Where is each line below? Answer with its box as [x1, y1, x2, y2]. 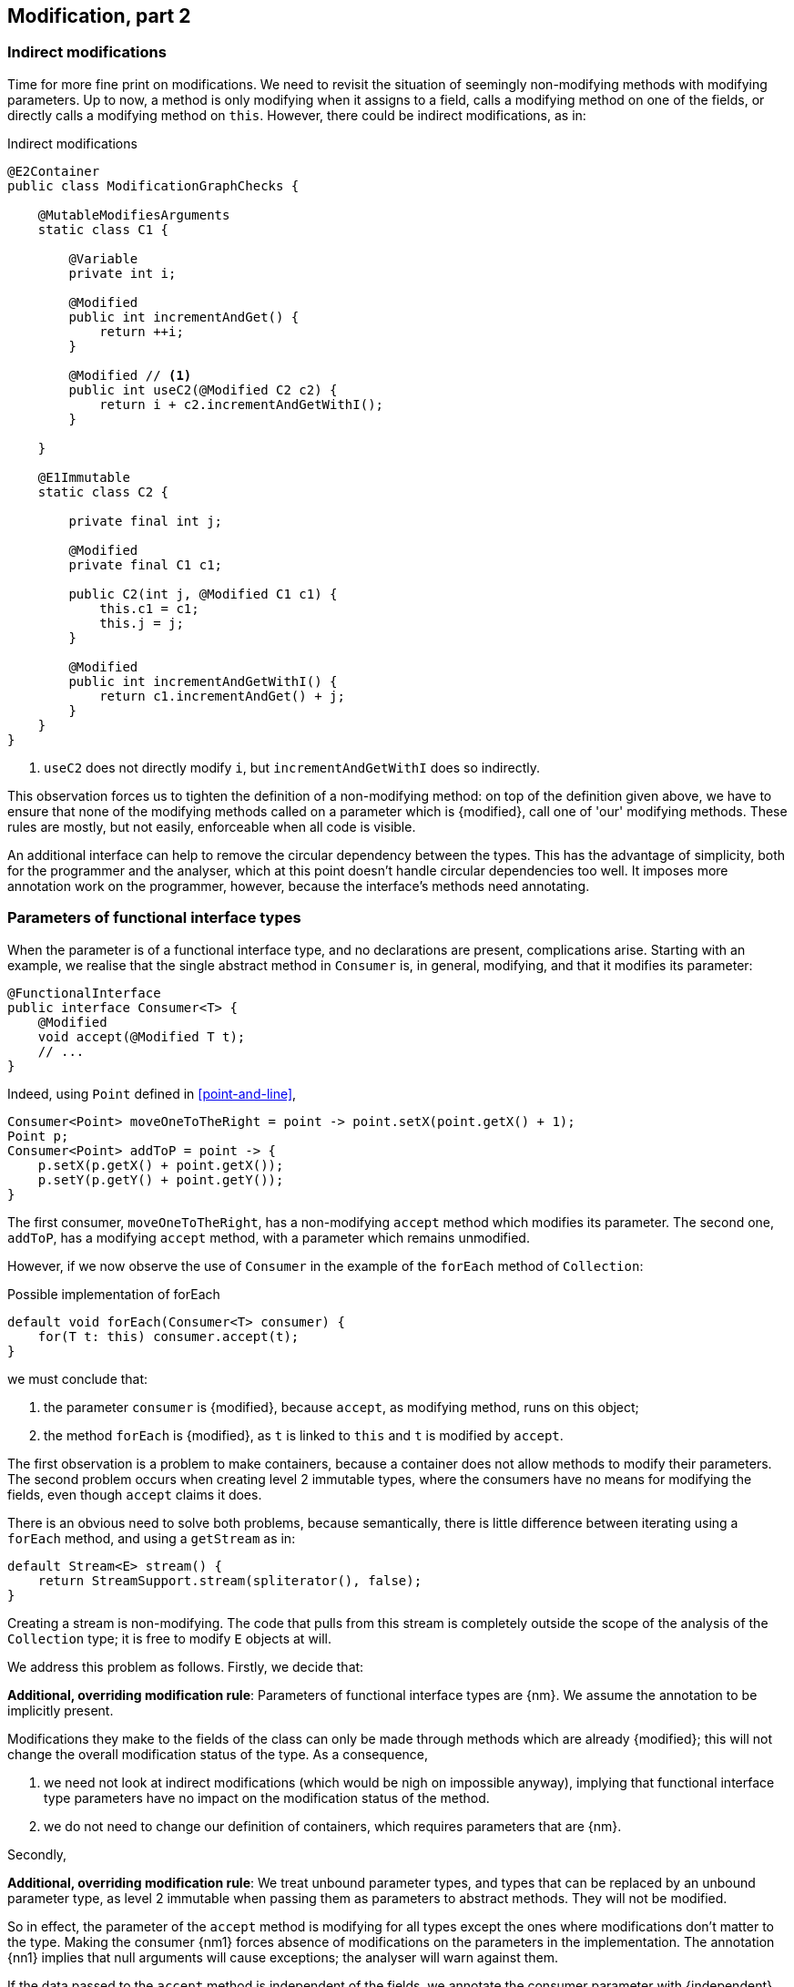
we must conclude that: [7, 1370, 148, 1387]
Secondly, [7, 1846, 67, 1862]
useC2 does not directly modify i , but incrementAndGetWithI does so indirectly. [44, 759, 540, 775]
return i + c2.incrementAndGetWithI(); [99, 396, 384, 412]
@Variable [68, 251, 138, 266]
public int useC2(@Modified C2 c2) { [68, 382, 338, 397]
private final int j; [68, 513, 223, 528]
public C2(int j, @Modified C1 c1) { [68, 586, 338, 601]
